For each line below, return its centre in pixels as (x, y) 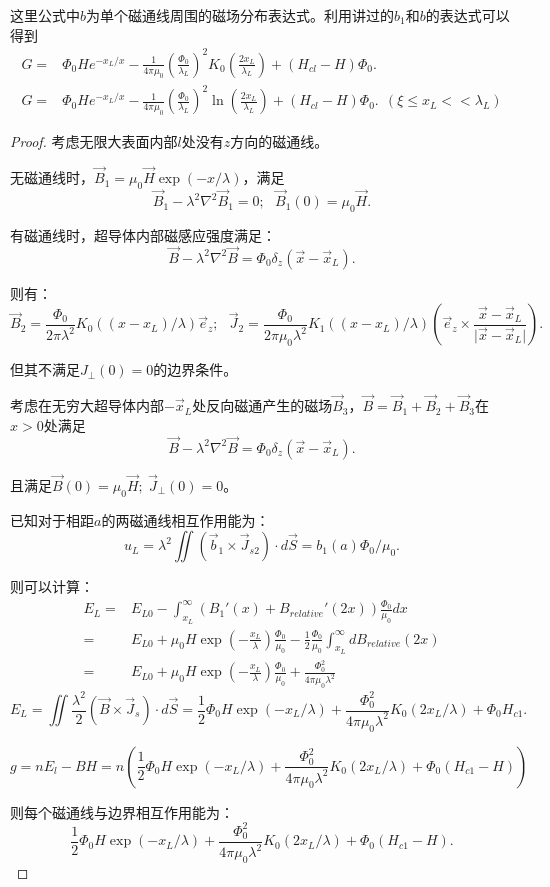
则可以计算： (52, 586)
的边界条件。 (195, 369)
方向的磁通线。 (279, 141)
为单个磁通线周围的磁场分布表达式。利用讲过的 (240, 15)
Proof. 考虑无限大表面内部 (94, 141)
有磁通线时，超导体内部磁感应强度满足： (143, 234)
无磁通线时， (52, 177)
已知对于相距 (52, 519)
